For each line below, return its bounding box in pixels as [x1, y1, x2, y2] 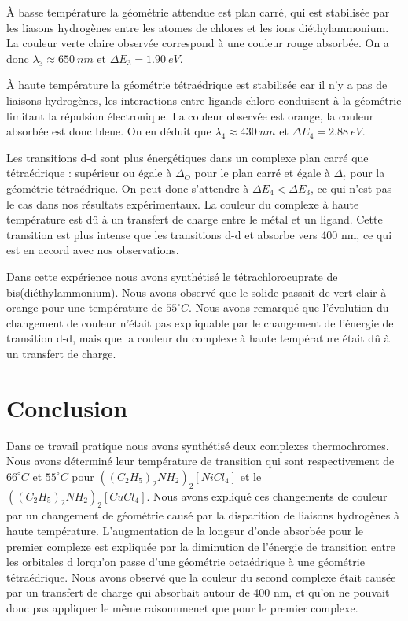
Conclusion [6, 391, 128, 423]
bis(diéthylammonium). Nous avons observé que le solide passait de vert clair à [6, 283, 387, 300]
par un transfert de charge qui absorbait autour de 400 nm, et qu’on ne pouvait [6, 584, 390, 601]
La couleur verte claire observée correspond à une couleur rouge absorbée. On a [6, 35, 389, 51]
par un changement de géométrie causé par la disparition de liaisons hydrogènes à [6, 507, 399, 523]
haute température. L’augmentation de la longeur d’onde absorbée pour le [6, 522, 363, 538]
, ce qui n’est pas [310, 179, 392, 196]
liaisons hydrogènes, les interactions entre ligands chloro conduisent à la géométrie [6, 91, 402, 108]
